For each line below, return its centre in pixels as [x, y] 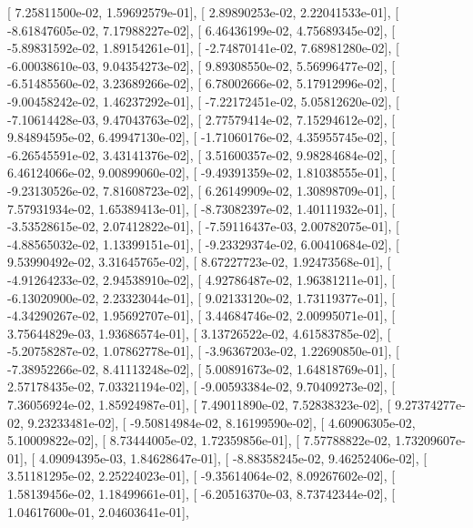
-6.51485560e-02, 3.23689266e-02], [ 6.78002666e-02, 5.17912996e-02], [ [201, 83]
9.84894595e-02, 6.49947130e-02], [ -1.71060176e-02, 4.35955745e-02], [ [201, 137]
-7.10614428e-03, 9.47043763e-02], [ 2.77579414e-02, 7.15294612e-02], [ [201, 119]
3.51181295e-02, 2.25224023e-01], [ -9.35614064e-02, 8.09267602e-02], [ [201, 476]
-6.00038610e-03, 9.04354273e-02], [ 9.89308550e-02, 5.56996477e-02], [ [201, 65]
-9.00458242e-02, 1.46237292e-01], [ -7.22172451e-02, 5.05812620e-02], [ [203, 101]
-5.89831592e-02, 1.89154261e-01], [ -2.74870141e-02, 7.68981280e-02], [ [203, 48]
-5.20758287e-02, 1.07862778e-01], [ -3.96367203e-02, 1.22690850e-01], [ [203, 351]
